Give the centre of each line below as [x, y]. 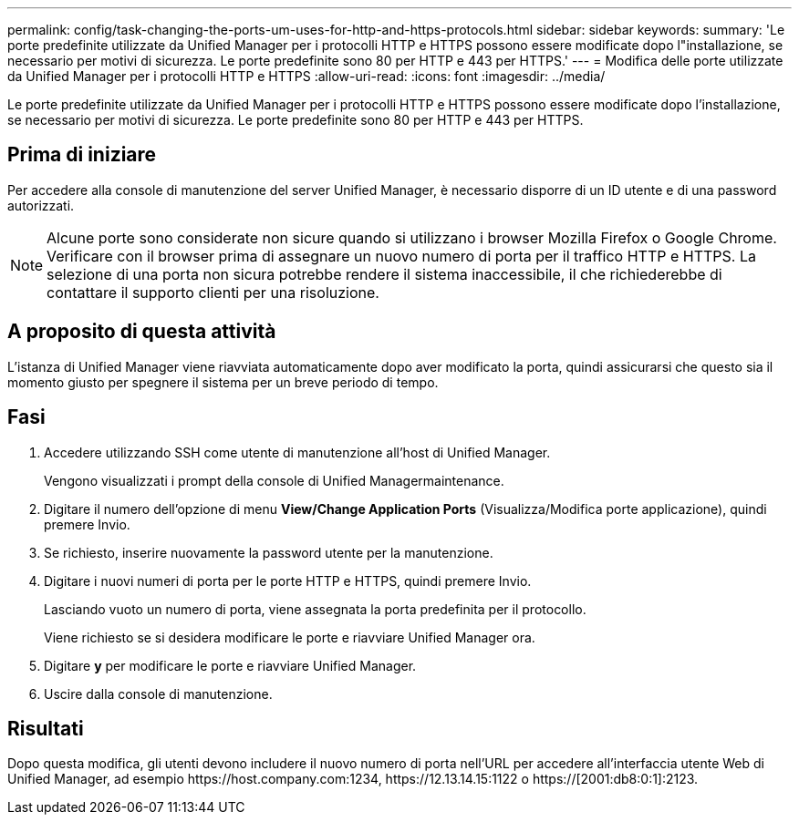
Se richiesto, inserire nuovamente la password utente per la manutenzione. [269, 552]
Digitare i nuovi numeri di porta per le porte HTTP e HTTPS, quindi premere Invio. [288, 581]
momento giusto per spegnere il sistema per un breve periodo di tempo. [223, 382]
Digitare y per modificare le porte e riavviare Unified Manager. [230, 665]
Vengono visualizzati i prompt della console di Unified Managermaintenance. [274, 480]
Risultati [46, 728]
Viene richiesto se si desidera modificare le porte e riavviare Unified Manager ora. [290, 637]
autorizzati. [41, 205]
